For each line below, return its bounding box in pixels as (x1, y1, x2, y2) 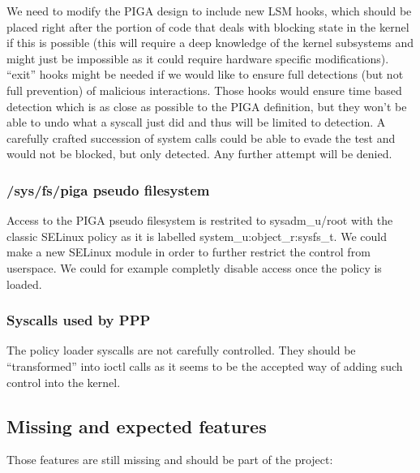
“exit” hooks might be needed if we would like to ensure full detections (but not (6, 66, 404, 83)
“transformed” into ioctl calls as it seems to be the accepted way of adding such (6, 357, 403, 374)
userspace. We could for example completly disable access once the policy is (6, 259, 382, 276)
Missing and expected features (6, 413, 267, 438)
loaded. (6, 275, 42, 292)
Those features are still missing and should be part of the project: (6, 451, 333, 468)
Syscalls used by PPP (6, 310, 151, 330)
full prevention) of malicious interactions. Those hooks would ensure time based (6, 81, 402, 98)
